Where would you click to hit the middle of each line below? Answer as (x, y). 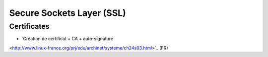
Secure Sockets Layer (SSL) (67, 13)
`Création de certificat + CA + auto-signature (67, 39)
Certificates (29, 26)
